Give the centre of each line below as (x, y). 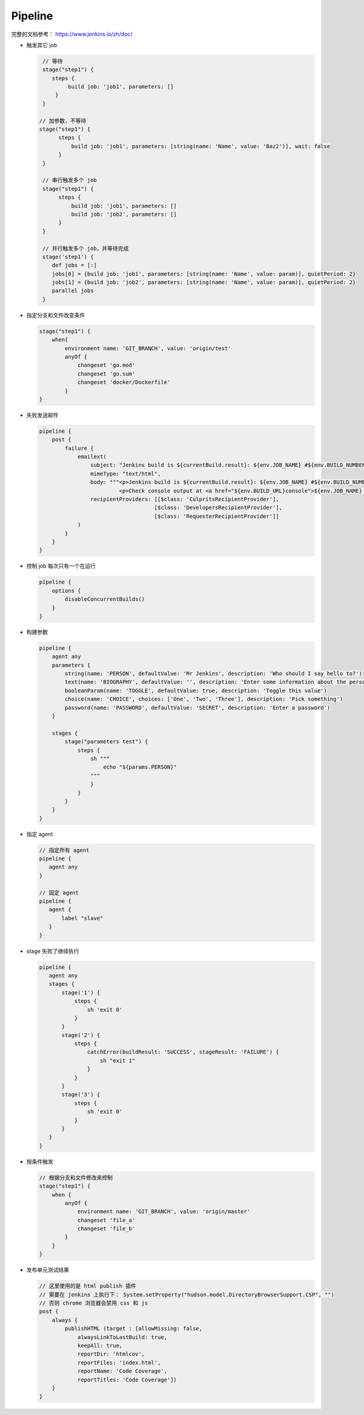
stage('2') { (81, 1035)
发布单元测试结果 (48, 1270)
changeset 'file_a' (106, 1220)
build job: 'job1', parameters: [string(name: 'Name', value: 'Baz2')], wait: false (201, 146)
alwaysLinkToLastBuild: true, (122, 1337)
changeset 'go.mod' (106, 365)
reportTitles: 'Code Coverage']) (127, 1379)
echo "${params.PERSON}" (140, 767)
